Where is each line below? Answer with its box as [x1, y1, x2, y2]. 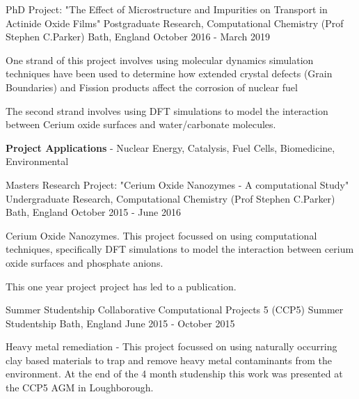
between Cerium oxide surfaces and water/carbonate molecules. [6, 117, 276, 132]
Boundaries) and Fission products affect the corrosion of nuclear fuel [6, 79, 298, 94]
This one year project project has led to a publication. [6, 279, 237, 293]
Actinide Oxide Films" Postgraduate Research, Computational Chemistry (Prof [6, 15, 344, 30]
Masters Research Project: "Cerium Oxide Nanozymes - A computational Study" [6, 177, 349, 191]
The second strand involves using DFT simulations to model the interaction [6, 103, 328, 118]
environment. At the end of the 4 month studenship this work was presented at [6, 366, 343, 381]
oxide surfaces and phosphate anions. [6, 255, 163, 269]
